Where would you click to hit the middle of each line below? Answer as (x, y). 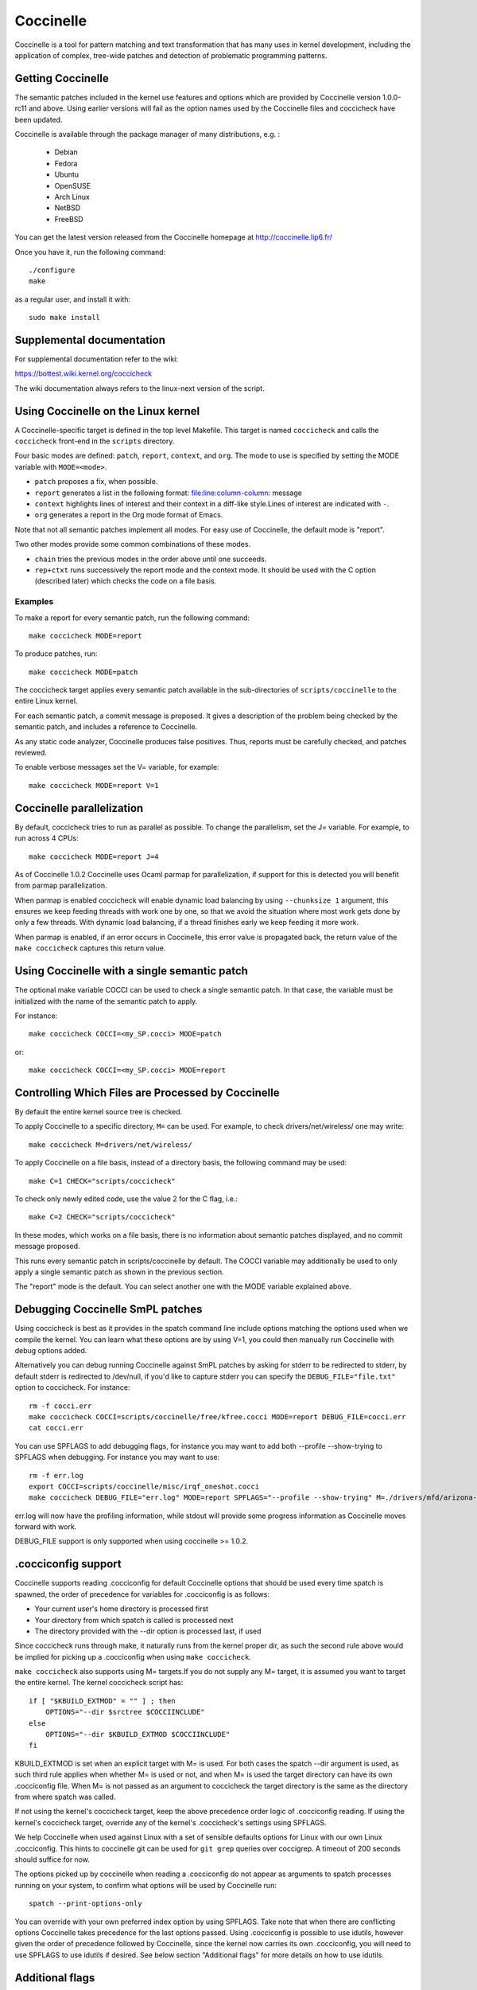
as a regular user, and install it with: (73, 299)
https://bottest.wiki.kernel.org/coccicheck (83, 373)
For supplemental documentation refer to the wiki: (97, 359)
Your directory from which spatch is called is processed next (134, 1620)
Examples (34, 602)
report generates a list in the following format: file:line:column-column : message (168, 493)
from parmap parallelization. (61, 886)
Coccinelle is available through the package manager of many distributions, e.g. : (147, 135)
